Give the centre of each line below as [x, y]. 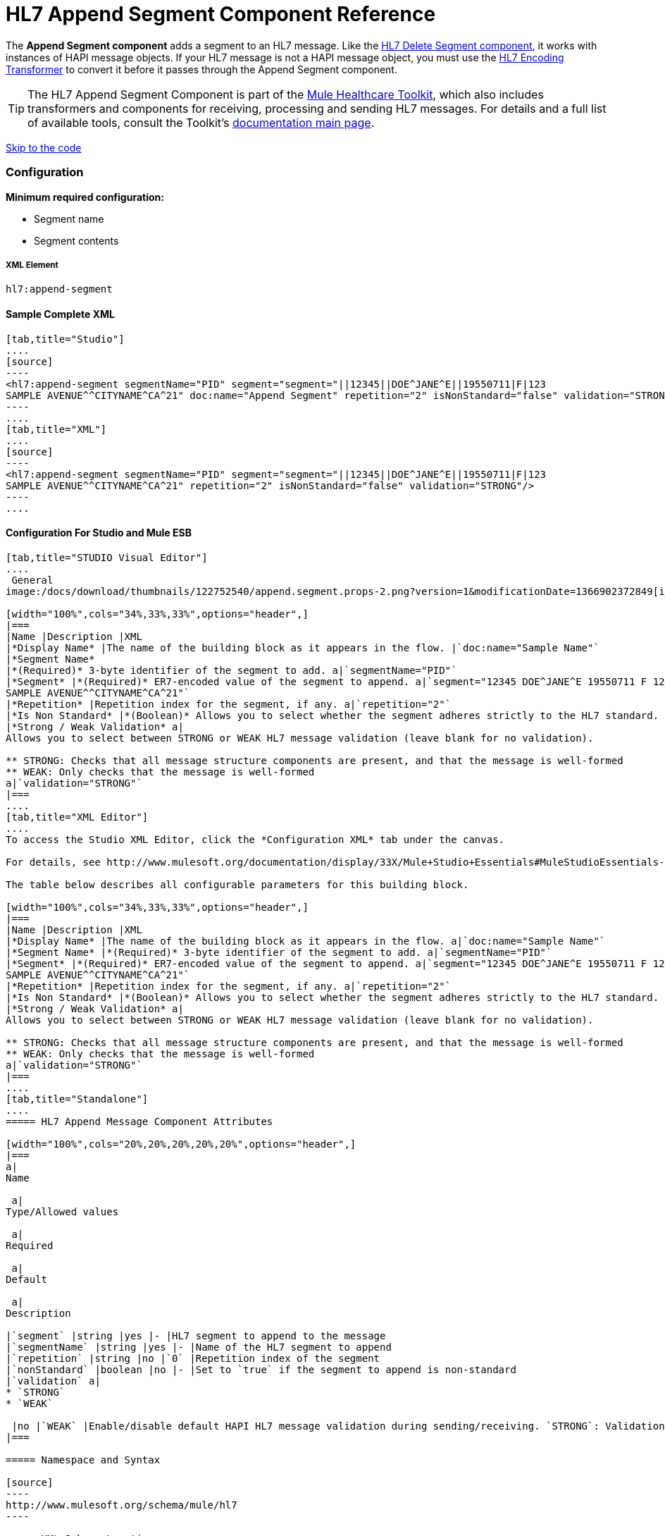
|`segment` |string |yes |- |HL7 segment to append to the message [196, 1335]
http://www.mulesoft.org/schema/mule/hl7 [122, 1505]
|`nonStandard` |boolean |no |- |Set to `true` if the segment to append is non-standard [261, 1369]
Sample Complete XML [60, 314]
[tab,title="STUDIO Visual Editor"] [107, 557]
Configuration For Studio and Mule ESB [99, 533]
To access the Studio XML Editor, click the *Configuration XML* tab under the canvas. [255, 839]
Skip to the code [44, 147]
